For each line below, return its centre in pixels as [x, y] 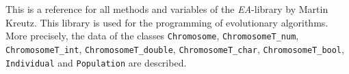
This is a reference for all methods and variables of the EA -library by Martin [167, 9]
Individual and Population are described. [96, 62]
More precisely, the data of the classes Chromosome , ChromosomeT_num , [152, 36]
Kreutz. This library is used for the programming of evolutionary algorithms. [167, 22]
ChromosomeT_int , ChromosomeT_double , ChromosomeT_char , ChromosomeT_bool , [175, 49]
